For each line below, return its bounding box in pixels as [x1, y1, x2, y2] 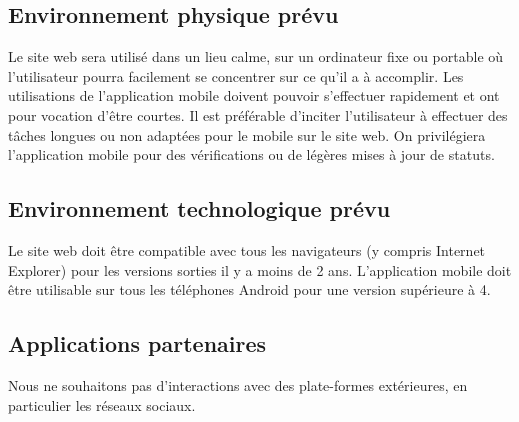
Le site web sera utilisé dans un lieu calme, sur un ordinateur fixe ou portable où [8, 46, 504, 67]
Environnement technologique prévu [8, 193, 391, 224]
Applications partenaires [8, 328, 267, 359]
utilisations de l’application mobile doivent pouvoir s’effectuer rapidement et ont [8, 85, 500, 106]
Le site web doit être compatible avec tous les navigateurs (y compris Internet [8, 239, 486, 260]
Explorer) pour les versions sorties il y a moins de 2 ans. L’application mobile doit [8, 259, 512, 280]
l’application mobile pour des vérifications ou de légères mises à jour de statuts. [8, 144, 495, 165]
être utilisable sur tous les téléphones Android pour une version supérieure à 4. [8, 279, 491, 300]
